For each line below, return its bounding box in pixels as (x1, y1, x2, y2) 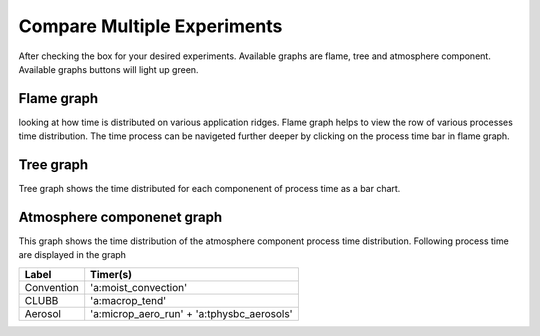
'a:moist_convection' (90, 280, 188, 294)
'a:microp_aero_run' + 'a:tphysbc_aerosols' (90, 306, 294, 320)
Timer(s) (90, 267, 133, 281)
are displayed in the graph (18, 249, 127, 261)
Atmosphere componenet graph (18, 208, 223, 225)
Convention (24, 280, 79, 294)
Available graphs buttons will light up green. (18, 63, 199, 75)
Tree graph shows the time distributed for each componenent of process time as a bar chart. (18, 183, 401, 195)
